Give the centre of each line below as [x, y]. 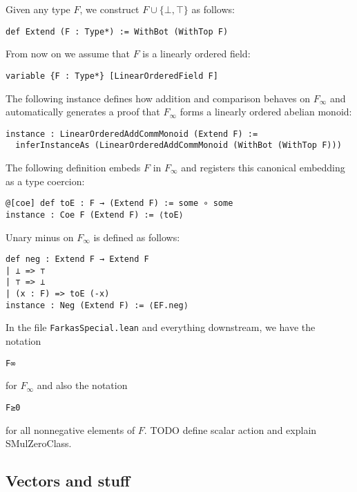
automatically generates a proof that [83, 112]
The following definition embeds [73, 167]
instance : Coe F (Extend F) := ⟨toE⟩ [95, 215]
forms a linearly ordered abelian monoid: [266, 112]
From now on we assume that [68, 54]
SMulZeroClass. [39, 443]
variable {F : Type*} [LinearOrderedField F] [112, 76]
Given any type [38, 9]
